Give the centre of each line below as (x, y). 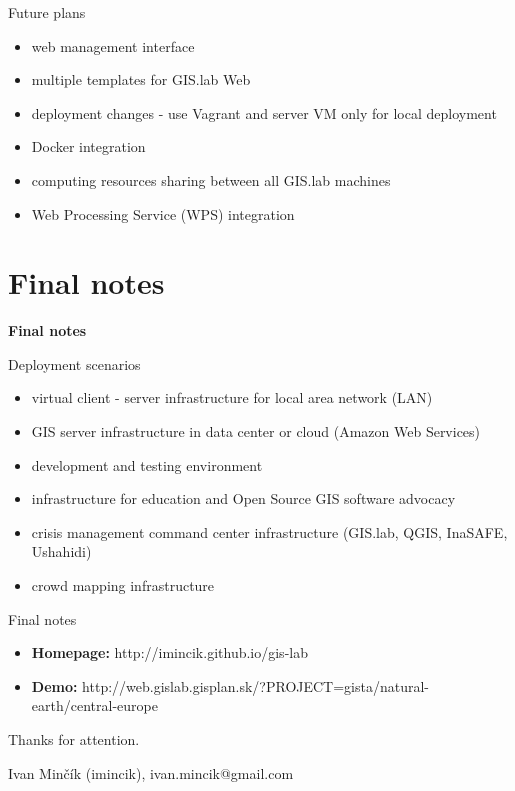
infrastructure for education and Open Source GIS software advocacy (243, 498)
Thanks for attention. (74, 739)
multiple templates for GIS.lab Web (141, 79)
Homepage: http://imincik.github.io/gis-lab (169, 652)
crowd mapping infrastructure (123, 585)
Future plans (47, 12)
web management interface (113, 45)
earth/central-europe (94, 705)
